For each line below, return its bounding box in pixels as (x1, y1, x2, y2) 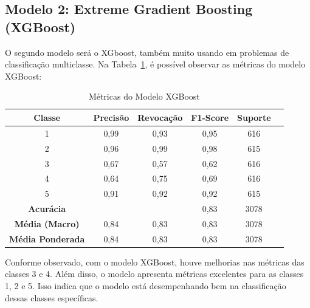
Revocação (137, 111, 183, 123)
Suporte (237, 111, 271, 123)
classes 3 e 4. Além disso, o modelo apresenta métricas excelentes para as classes (5, 267, 304, 280)
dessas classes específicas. (5, 291, 98, 304)
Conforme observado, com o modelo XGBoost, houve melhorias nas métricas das (5, 255, 305, 268)
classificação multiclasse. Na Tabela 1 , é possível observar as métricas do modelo (5, 58, 306, 70)
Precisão (93, 111, 129, 123)
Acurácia (28, 202, 66, 215)
